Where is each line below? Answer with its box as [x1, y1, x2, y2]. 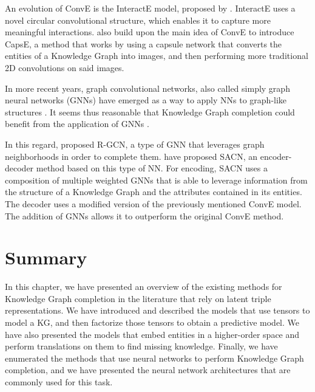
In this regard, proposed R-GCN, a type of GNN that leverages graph [5, 137, 265, 150]
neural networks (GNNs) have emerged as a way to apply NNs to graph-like [5, 94, 287, 106]
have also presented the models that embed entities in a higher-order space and [5, 328, 300, 340]
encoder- [260, 150, 292, 162]
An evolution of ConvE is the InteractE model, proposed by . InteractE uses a [5, 2, 296, 14]
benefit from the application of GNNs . [5, 117, 149, 130]
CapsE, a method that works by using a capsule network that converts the [5, 37, 282, 50]
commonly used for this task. [5, 375, 113, 388]
